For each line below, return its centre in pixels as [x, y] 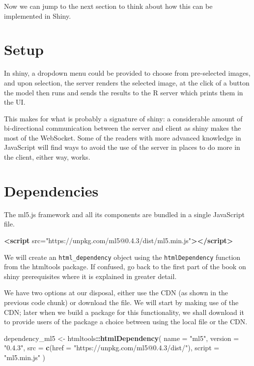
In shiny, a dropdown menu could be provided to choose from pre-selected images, [127, 73]
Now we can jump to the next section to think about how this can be [108, 6]
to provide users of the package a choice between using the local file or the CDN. [126, 322]
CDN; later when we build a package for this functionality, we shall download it [124, 312]
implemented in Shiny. [38, 15]
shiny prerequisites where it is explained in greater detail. [90, 276]
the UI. [15, 102]
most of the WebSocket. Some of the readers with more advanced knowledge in [123, 137]
